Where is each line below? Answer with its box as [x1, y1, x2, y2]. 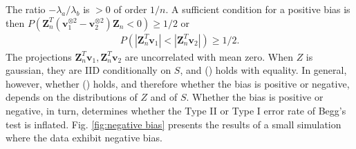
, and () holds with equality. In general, [180, 63, 347, 77]
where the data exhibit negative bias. [6, 130, 162, 145]
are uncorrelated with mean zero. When [124, 49, 293, 63]
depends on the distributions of [6, 90, 138, 104]
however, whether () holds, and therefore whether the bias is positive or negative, [6, 76, 350, 90]
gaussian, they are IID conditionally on [6, 63, 171, 77]
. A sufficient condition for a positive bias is [165, 2, 350, 16]
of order [113, 2, 147, 16]
